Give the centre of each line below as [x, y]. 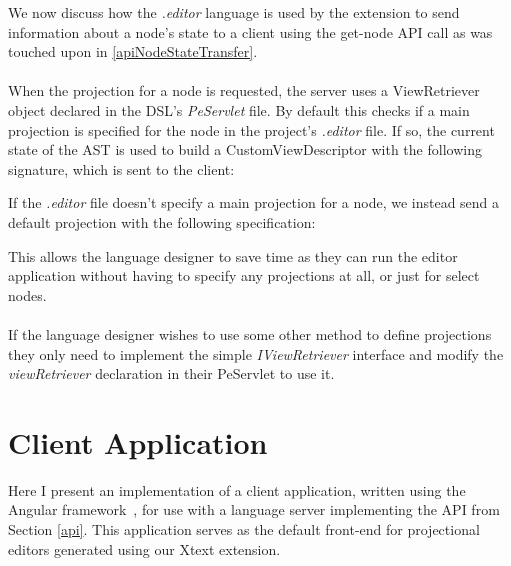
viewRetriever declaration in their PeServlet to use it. [171, 373]
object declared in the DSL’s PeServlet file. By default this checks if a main [239, 109]
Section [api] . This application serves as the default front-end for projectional [244, 529]
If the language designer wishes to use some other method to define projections [250, 333]
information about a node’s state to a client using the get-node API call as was [250, 31]
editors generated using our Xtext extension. [144, 548]
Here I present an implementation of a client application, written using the [237, 489]
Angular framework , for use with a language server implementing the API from [254, 509]
